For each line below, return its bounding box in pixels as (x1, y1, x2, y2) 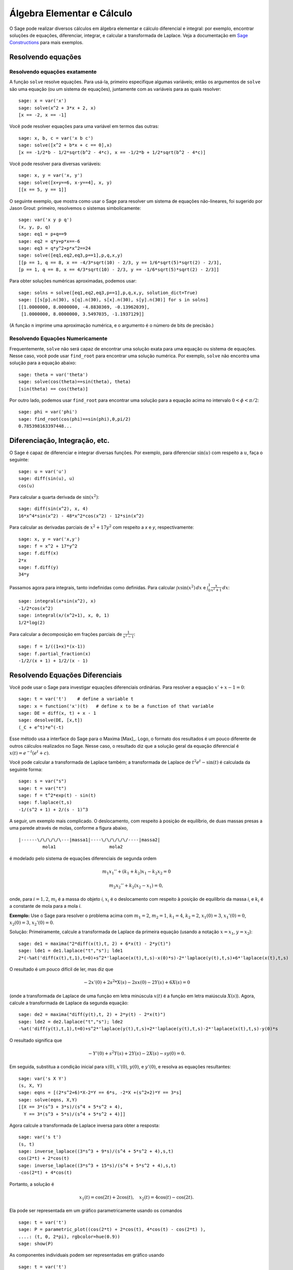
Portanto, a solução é (9, 1181, 54, 1187)
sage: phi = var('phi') (18, 409, 78, 415)
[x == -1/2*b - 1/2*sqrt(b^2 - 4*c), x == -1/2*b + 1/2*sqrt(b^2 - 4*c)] (18, 149, 206, 155)
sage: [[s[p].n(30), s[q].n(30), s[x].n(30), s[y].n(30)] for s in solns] (18, 297, 209, 303)
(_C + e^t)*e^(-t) (18, 724, 64, 730)
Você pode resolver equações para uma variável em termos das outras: (9, 123, 159, 130)
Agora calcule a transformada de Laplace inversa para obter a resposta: (9, 1122, 160, 1128)
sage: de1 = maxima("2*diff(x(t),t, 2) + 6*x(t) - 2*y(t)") (18, 940, 171, 946)
